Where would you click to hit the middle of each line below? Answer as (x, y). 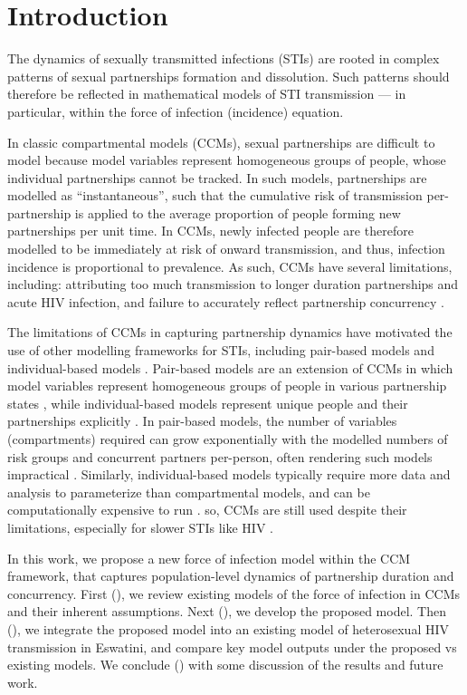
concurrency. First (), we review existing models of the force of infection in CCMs (234, 593)
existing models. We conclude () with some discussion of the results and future (225, 665)
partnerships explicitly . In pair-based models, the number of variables (202, 421)
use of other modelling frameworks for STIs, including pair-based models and (221, 350)
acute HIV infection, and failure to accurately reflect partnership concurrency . (226, 301)
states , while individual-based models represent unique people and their (208, 403)
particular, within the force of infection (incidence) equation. (176, 111)
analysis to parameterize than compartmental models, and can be (189, 492)
